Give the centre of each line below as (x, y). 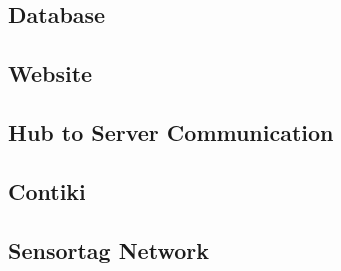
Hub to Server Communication (171, 131)
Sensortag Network (108, 249)
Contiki (47, 190)
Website (50, 73)
